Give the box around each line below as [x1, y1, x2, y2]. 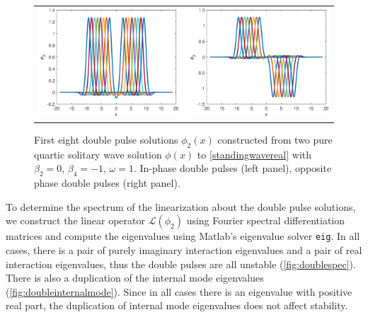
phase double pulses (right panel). [34, 175, 180, 190]
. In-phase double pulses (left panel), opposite [133, 161, 332, 175]
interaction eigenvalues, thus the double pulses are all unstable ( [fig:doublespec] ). [6, 256, 356, 271]
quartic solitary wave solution [34, 146, 162, 161]
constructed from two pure [217, 132, 333, 146]
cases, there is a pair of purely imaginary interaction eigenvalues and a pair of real [6, 242, 362, 257]
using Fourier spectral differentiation [186, 213, 345, 228]
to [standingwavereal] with [197, 146, 312, 161]
